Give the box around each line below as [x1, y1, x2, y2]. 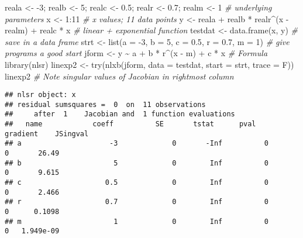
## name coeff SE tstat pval [5, 120, 256, 129]
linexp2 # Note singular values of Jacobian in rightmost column [5, 70, 234, 82]
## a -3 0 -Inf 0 [5, 139, 269, 148]
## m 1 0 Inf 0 [5, 217, 269, 226]
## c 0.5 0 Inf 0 [5, 178, 269, 187]
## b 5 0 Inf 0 [5, 158, 269, 167]
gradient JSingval [5, 129, 89, 138]
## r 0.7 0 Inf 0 [5, 198, 269, 206]
